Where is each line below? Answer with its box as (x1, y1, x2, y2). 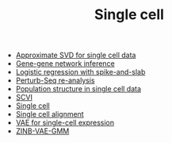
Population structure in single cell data (15, 84, 141, 94)
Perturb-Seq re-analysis (15, 75, 95, 85)
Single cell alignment (15, 110, 85, 119)
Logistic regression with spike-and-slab (15, 68, 146, 77)
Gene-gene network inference (15, 59, 115, 68)
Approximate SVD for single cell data (15, 50, 136, 60)
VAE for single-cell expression (15, 118, 115, 128)
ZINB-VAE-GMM (15, 126, 70, 136)
